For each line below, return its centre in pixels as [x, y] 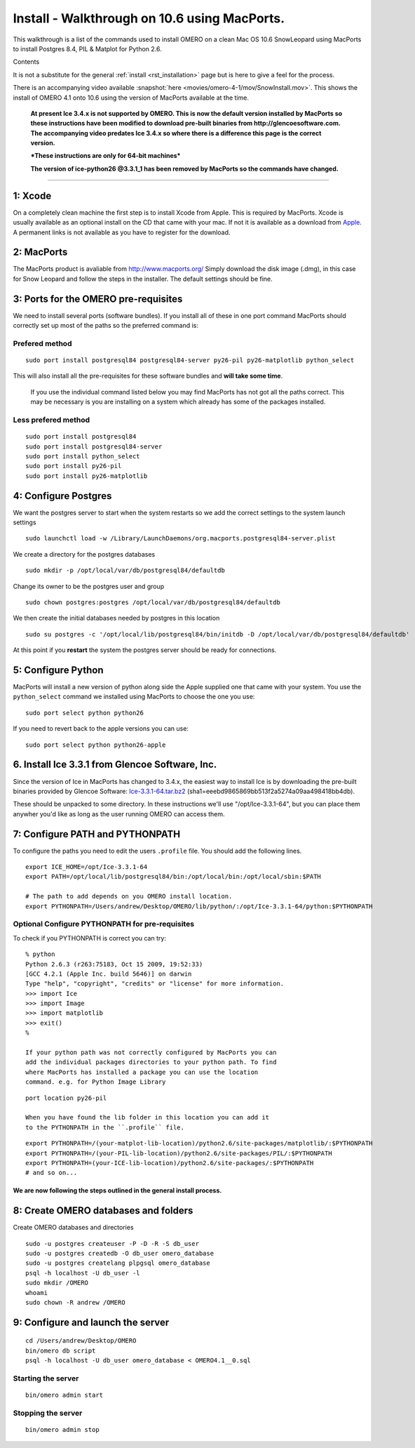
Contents [26, 62]
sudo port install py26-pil [74, 466]
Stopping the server [48, 1413]
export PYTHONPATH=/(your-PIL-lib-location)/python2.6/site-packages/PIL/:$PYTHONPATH [179, 1153]
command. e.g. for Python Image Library [96, 1082]
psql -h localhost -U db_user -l [83, 1273]
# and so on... [52, 1173]
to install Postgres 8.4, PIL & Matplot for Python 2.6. [87, 48]
